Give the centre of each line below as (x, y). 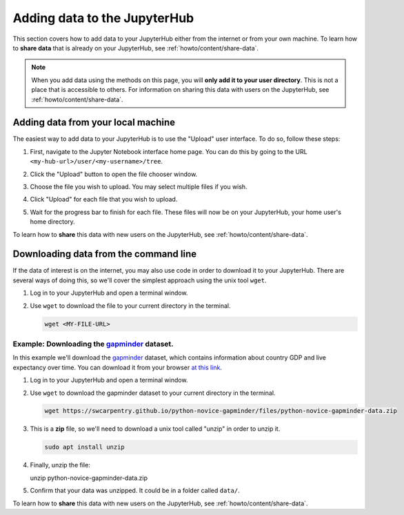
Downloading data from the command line (104, 254)
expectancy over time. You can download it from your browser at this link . (117, 367)
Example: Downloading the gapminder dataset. (93, 344)
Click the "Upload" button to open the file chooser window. (114, 174)
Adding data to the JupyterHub (103, 18)
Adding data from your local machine (94, 123)
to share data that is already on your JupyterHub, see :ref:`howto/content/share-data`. (135, 48)
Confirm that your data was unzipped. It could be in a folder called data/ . (135, 491)
